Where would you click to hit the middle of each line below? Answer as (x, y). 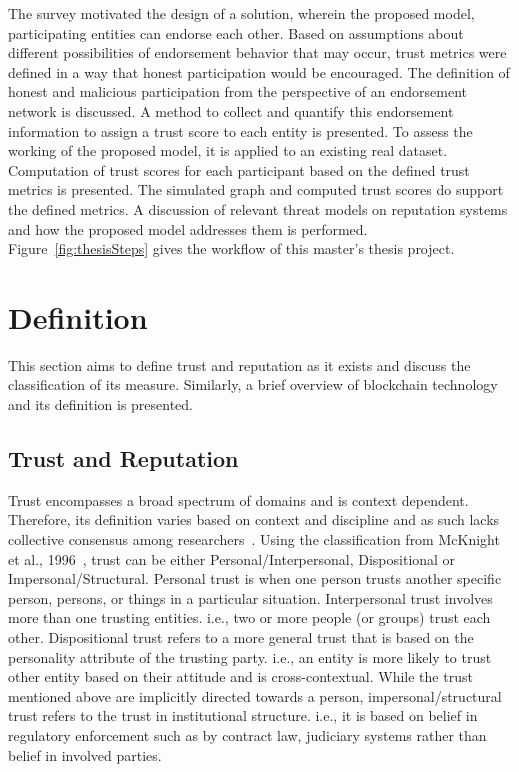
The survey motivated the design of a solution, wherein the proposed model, (241, 13)
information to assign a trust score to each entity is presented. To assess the (240, 130)
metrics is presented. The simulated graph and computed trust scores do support (256, 189)
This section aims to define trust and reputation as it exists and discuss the (239, 364)
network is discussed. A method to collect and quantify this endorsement (231, 110)
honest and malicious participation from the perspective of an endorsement (237, 91)
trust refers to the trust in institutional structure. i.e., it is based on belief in (243, 715)
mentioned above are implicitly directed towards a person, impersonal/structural (255, 695)
